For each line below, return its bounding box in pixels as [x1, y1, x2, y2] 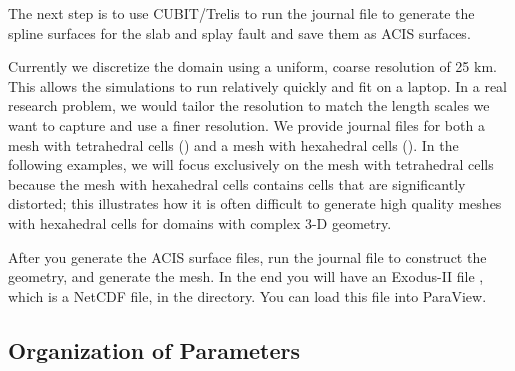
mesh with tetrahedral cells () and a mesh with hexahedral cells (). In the [8, 134, 459, 155]
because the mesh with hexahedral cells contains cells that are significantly [8, 173, 466, 194]
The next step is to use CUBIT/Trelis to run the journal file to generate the [8, 3, 475, 23]
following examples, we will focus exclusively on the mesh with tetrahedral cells [8, 154, 494, 175]
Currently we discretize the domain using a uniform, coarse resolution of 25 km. [8, 56, 497, 77]
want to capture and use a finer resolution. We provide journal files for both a [8, 114, 485, 135]
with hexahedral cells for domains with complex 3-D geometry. [8, 212, 392, 233]
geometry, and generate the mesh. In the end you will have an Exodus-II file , [8, 266, 484, 287]
